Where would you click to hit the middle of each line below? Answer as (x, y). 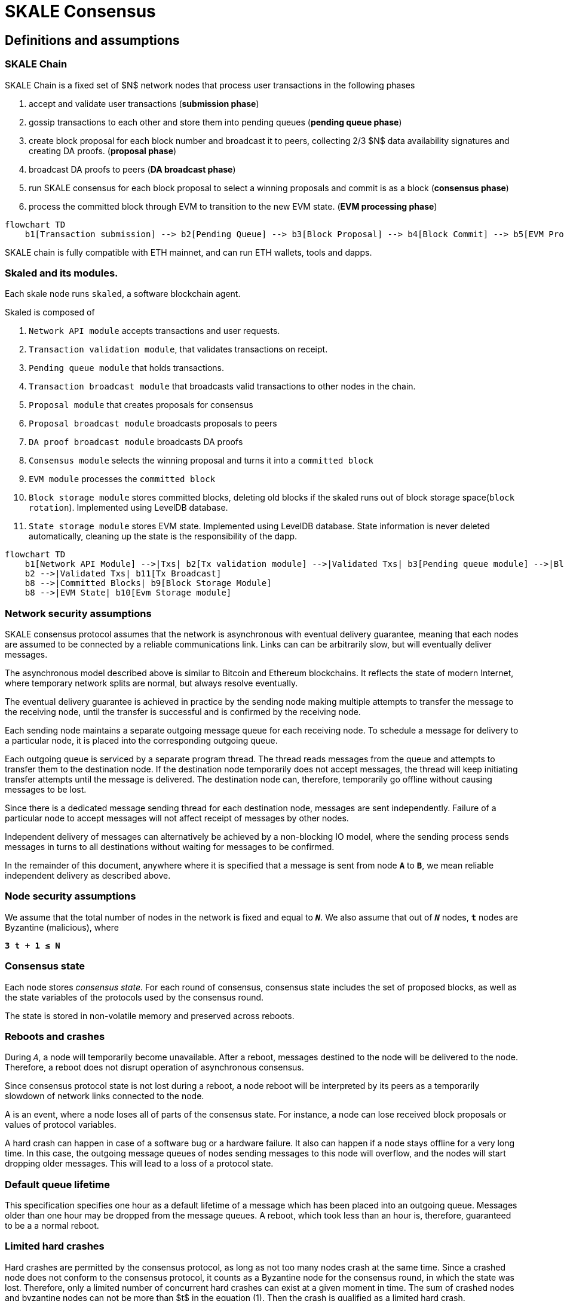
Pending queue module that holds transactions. (127, 368)
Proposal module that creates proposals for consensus (141, 405)
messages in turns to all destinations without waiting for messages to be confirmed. (170, 847)
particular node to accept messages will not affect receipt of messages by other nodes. (177, 818)
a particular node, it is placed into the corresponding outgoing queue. (141, 741)
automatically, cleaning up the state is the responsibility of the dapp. (163, 536)
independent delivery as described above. (88, 876)
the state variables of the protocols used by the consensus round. (134, 997)
